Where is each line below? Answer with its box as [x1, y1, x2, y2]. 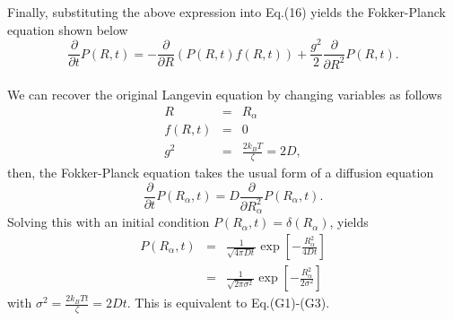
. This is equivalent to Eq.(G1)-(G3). [126, 293, 330, 312]
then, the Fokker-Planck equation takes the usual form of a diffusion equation [7, 162, 434, 181]
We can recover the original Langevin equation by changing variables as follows [7, 85, 442, 104]
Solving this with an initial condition [7, 213, 210, 231]
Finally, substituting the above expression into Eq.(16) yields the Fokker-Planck [7, 3, 446, 21]
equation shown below [7, 20, 128, 39]
